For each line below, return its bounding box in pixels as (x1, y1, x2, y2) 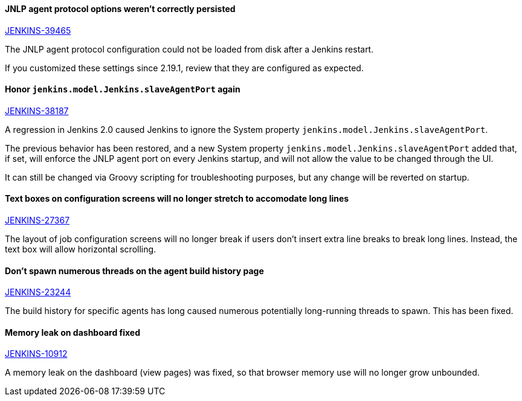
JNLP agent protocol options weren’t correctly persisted (5, 4, 236, 14)
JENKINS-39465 (5, 25, 71, 36)
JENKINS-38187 (5, 105, 69, 116)
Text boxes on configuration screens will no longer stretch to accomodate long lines (5, 193, 349, 204)
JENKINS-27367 (5, 215, 70, 226)
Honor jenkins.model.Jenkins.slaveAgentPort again (5, 84, 240, 95)
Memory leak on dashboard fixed (5, 327, 141, 338)
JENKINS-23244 (5, 287, 71, 298)
